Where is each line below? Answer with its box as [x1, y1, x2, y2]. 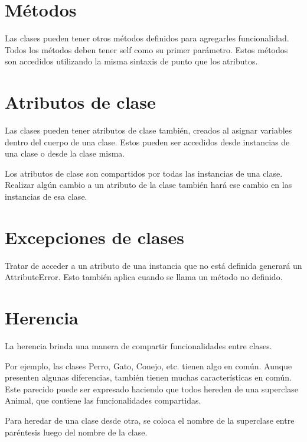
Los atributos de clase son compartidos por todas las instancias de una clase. [5, 167, 283, 179]
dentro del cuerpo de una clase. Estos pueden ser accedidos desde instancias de [5, 135, 290, 148]
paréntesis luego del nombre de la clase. [5, 425, 148, 438]
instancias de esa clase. [5, 190, 87, 202]
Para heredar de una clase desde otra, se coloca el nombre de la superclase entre [5, 414, 295, 426]
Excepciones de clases [5, 225, 184, 249]
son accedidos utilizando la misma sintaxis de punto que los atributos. [5, 55, 258, 67]
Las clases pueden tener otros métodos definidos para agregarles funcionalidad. [5, 32, 289, 44]
